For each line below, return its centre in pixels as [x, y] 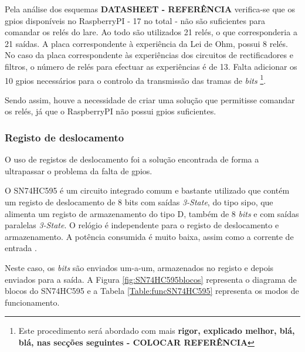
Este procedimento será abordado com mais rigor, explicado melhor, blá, [157, 331]
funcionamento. [32, 302]
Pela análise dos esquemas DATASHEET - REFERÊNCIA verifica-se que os [150, 9]
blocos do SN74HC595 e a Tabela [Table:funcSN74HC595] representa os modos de [152, 291]
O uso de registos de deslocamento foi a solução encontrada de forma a [132, 159]
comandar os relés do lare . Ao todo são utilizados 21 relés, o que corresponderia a [151, 32]
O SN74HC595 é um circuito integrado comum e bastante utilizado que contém [147, 190]
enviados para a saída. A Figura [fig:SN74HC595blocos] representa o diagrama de [151, 279]
